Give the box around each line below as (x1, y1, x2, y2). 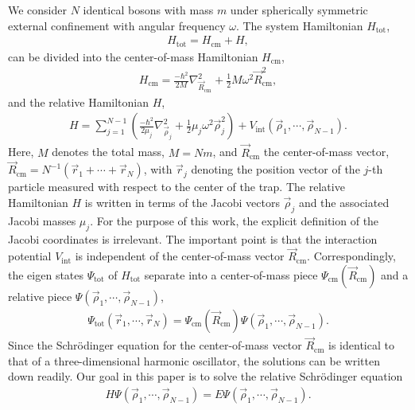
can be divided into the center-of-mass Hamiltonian (8, 48, 258, 64)
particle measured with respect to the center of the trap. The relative (8, 178, 345, 195)
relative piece (8, 287, 72, 304)
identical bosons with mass (83, 2, 214, 18)
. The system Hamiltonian (235, 17, 363, 33)
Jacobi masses (8, 212, 76, 228)
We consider (8, 2, 68, 18)
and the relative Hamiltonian (8, 93, 149, 110)
